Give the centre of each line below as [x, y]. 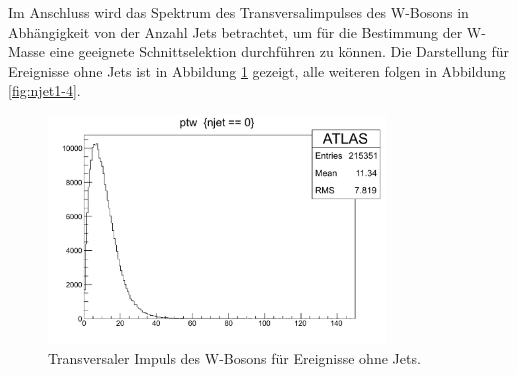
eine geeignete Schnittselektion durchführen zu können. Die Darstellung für [279, 51]
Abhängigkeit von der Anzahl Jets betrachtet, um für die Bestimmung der [235, 31]
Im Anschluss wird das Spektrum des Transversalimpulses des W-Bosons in [238, 12]
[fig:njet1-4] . [44, 90]
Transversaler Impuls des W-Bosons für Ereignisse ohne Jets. [234, 358]
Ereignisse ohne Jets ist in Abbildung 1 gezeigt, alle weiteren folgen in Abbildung [257, 70]
